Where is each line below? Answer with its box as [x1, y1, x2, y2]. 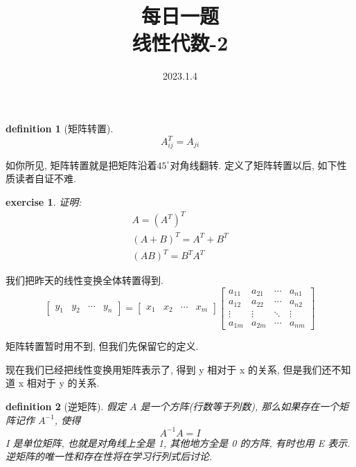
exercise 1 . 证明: [6, 194, 82, 209]
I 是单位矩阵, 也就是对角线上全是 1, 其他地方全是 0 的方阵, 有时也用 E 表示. [6, 435, 350, 450]
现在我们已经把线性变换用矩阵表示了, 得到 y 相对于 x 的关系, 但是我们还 [6, 362, 332, 376]
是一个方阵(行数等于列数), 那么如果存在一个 [140, 398, 339, 413]
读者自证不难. [15, 171, 76, 186]
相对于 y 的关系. [26, 376, 100, 390]
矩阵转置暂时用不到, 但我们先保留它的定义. [6, 339, 199, 353]
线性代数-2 [132, 28, 229, 57]
